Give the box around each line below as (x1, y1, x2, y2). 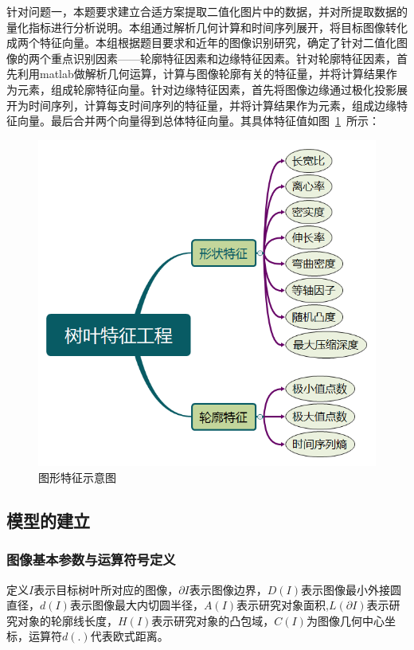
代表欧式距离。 (90, 628, 169, 644)
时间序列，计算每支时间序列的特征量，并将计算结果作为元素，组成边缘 (28, 96, 396, 113)
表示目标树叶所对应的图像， (33, 581, 179, 597)
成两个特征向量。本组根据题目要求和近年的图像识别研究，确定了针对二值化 (6, 34, 396, 51)
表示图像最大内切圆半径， (69, 597, 204, 613)
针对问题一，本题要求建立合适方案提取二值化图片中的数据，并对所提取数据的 (6, 3, 408, 19)
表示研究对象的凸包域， (151, 612, 275, 628)
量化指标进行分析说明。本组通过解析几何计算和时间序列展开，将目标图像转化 (6, 18, 408, 35)
